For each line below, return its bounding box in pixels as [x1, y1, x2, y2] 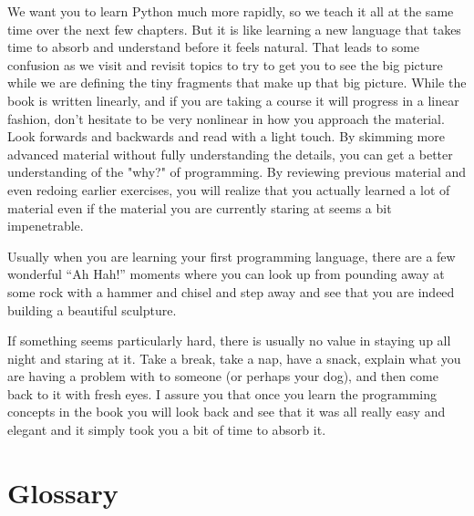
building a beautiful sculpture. [7, 300, 177, 319]
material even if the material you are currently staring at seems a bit [7, 198, 392, 217]
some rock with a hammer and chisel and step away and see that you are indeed [7, 282, 455, 301]
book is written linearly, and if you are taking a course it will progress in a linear [7, 90, 459, 109]
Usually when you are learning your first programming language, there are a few [7, 246, 456, 265]
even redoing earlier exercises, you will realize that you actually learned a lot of [7, 180, 450, 199]
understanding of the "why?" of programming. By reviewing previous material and [7, 162, 467, 181]
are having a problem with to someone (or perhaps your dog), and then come [7, 366, 438, 386]
